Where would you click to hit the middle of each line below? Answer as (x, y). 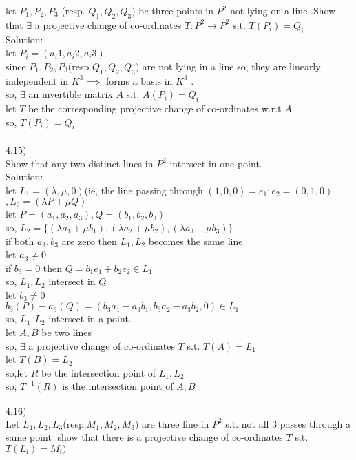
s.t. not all (247, 423)
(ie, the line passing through (144, 190)
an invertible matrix (71, 94)
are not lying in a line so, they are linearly (231, 66)
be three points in (176, 10)
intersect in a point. (90, 318)
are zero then (89, 241)
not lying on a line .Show (283, 10)
